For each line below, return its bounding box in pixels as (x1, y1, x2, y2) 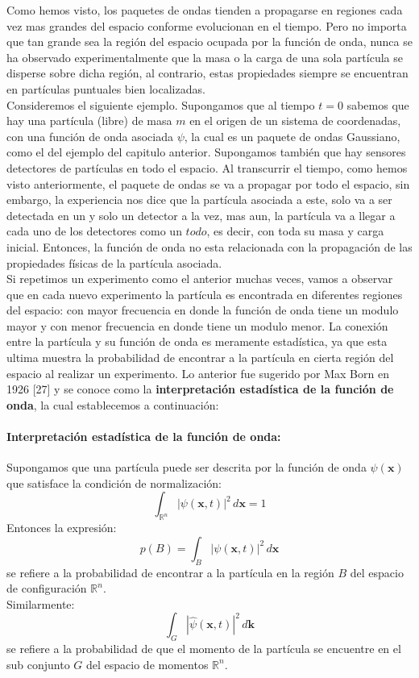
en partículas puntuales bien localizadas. (6, 80, 205, 97)
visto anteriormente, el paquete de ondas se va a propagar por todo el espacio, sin (6, 175, 410, 192)
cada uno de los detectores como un (6, 223, 182, 239)
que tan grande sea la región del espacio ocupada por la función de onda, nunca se (6, 33, 413, 50)
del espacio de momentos (86, 655, 209, 672)
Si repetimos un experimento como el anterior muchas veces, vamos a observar (6, 270, 393, 287)
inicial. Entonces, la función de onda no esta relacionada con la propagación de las (6, 238, 413, 255)
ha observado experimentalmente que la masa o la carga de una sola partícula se (6, 48, 403, 65)
